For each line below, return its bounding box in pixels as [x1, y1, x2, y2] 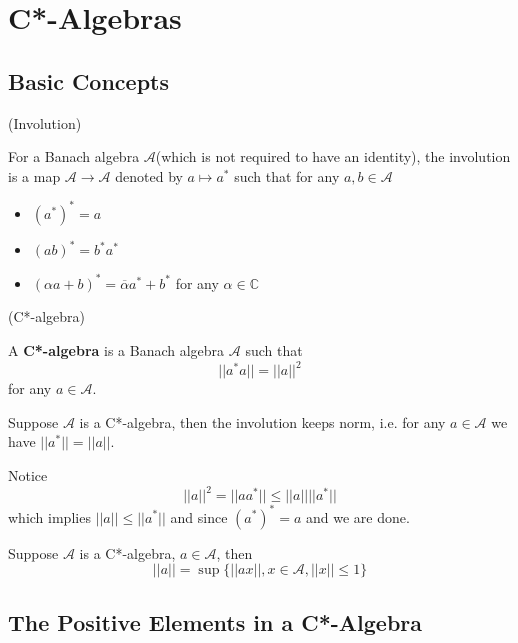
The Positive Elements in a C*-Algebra [8, 606, 422, 637]
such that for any [234, 165, 340, 186]
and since [170, 506, 228, 527]
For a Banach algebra [8, 146, 140, 167]
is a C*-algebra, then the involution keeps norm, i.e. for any [79, 411, 446, 432]
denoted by [115, 165, 183, 186]
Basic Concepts [8, 65, 170, 96]
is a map [8, 165, 61, 186]
